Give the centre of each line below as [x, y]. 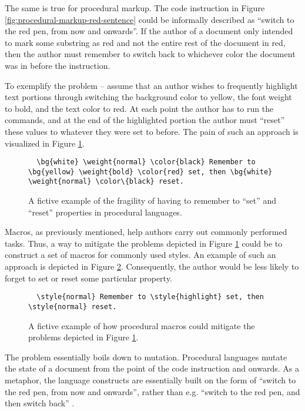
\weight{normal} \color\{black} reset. [106, 182]
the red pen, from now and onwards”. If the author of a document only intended [149, 31]
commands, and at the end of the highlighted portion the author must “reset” [145, 120]
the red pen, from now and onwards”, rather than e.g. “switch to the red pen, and [152, 391]
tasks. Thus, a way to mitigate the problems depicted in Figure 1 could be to [144, 243]
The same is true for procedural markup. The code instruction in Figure [135, 8]
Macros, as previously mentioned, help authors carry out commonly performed [146, 232]
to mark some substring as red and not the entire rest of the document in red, [145, 42]
